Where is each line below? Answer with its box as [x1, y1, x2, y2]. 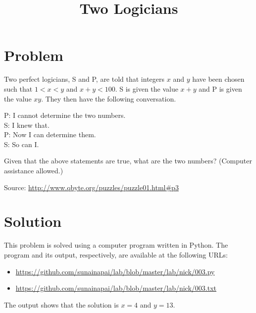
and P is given [199, 83, 242, 94]
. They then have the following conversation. [41, 93, 176, 104]
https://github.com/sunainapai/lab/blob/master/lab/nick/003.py [15, 266, 215, 276]
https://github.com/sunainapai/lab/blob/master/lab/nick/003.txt [15, 283, 216, 293]
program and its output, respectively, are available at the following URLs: [4, 249, 228, 260]
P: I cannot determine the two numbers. [4, 110, 126, 120]
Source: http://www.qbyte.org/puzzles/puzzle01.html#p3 [4, 182, 179, 192]
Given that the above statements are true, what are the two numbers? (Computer [4, 156, 252, 166]
